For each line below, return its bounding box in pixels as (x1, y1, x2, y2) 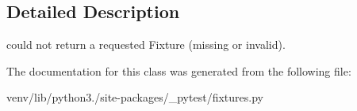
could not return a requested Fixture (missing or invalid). (6, 36, 286, 53)
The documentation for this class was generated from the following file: (6, 62, 351, 79)
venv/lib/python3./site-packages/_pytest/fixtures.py (6, 89, 263, 105)
